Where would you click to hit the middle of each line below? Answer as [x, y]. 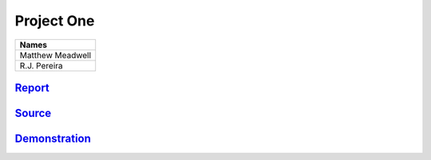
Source [33, 113]
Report [32, 88]
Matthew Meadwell [55, 55]
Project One [55, 21]
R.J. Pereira [41, 65]
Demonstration [53, 139]
